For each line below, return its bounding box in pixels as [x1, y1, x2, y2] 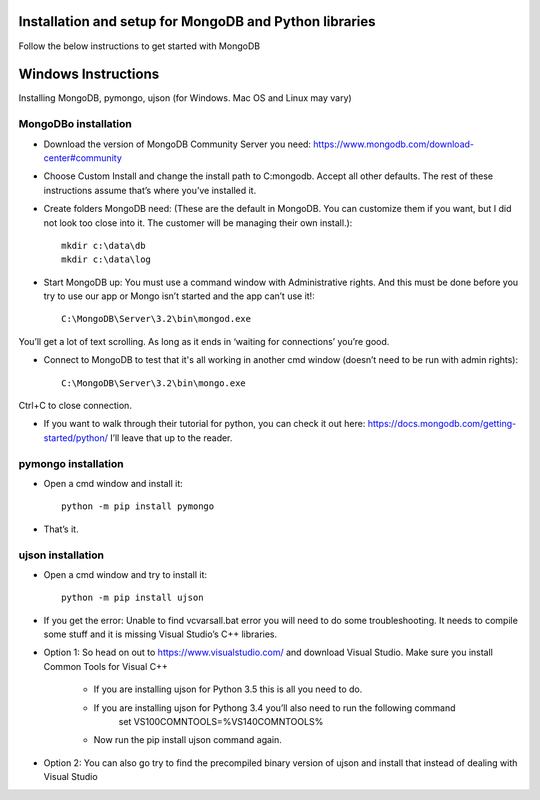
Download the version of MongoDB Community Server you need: [43, 138, 312, 150]
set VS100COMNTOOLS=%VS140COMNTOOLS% [118, 716, 324, 727]
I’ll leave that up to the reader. [110, 431, 233, 444]
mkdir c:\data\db [61, 240, 146, 251]
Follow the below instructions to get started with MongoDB [18, 40, 260, 52]
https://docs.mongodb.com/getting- [367, 418, 517, 430]
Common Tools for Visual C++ [43, 660, 169, 672]
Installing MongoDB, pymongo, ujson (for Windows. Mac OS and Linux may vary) [18, 92, 352, 104]
